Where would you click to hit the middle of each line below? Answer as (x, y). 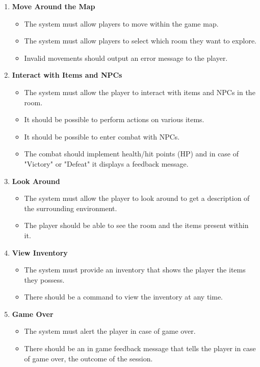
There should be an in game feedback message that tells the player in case (140, 348)
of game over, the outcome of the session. (88, 358)
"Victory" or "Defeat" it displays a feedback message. (106, 163)
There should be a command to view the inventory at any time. (124, 297)
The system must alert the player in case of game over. (110, 331)
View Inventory (40, 252)
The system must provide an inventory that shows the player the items (135, 270)
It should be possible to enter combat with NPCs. (102, 136)
